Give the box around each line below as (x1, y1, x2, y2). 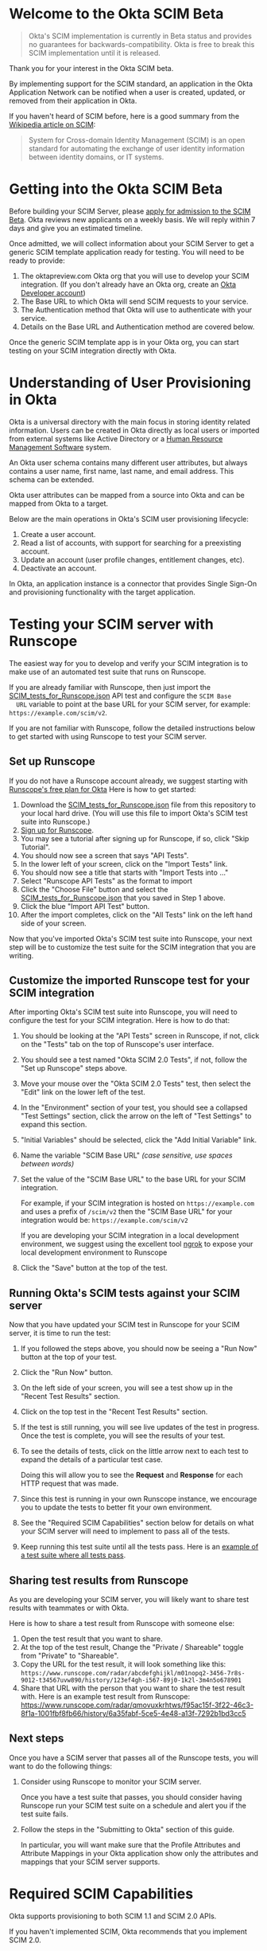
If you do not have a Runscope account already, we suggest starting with (9, 776, 249, 785)
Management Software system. (9, 442, 112, 452)
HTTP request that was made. (20, 1479, 119, 1488)
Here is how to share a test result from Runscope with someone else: (9, 1619, 235, 1628)
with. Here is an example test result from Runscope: (20, 1692, 191, 1701)
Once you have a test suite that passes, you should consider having (20, 1792, 242, 1801)
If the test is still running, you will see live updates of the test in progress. (20, 1423, 260, 1432)
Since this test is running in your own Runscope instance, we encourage (20, 1495, 257, 1504)
